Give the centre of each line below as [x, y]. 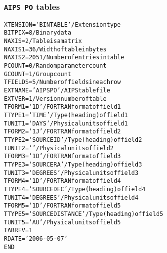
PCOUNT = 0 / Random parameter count [55, 66]
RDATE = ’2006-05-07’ [36, 238]
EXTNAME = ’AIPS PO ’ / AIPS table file [57, 91]
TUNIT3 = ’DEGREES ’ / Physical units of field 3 [71, 173]
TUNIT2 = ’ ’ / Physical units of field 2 [59, 148]
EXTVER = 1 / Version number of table [55, 99]
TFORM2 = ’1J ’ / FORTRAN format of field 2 [63, 132]
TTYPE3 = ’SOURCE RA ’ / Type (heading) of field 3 [73, 164]
